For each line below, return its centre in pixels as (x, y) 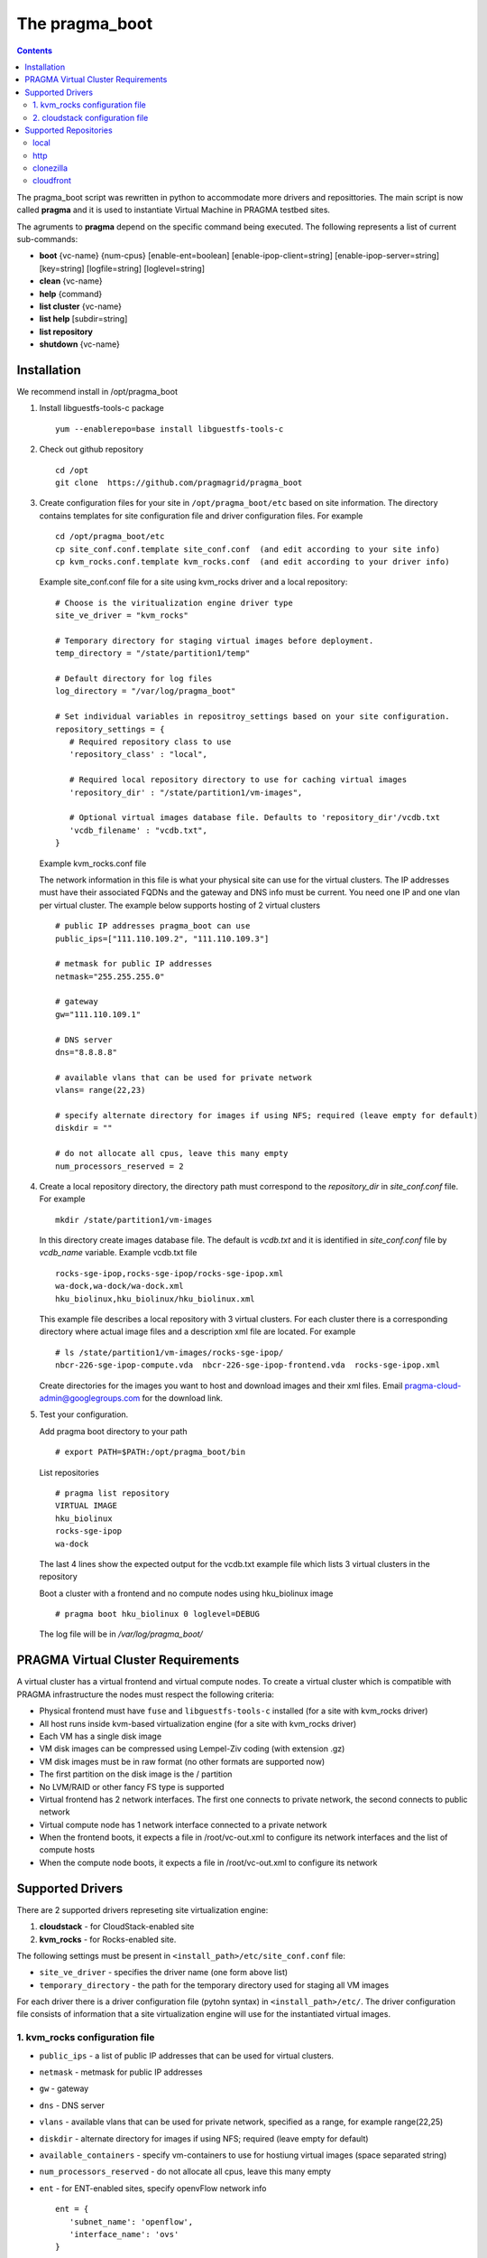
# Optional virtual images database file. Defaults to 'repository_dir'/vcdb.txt (255, 818)
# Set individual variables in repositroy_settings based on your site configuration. (253, 717)
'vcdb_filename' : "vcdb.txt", (138, 830)
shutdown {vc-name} (80, 344)
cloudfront (52, 181)
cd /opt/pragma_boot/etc (110, 537)
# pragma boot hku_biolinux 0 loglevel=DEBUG (158, 1614)
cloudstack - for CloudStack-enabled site (117, 1927)
